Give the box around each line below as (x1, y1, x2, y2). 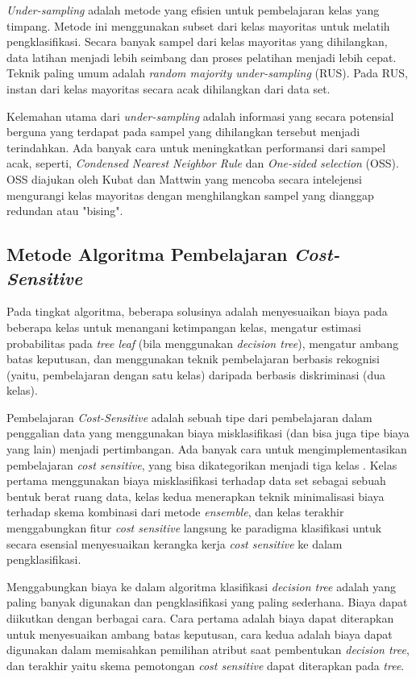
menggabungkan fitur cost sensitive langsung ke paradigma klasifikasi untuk (6, 520, 382, 536)
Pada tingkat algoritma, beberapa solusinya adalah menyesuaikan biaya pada (6, 303, 388, 320)
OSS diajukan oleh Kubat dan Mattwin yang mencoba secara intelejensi (6, 170, 362, 187)
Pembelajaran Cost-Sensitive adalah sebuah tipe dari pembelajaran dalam (6, 408, 372, 425)
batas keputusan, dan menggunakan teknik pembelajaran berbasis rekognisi (6, 350, 380, 367)
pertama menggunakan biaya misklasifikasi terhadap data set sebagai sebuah (6, 472, 386, 489)
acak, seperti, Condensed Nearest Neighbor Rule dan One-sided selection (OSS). (6, 155, 399, 172)
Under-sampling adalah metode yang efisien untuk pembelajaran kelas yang (6, 2, 380, 18)
